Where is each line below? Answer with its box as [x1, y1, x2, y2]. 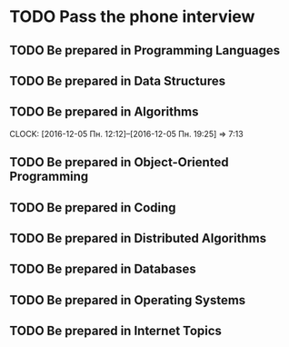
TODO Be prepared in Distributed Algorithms [9, 230, 266, 246]
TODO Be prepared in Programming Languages [9, 43, 280, 58]
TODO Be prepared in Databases [9, 262, 197, 277]
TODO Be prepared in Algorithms [9, 104, 199, 120]
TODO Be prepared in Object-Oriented [9, 154, 229, 170]
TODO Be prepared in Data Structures [9, 73, 225, 88]
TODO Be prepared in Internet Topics [9, 323, 223, 339]
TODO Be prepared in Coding [9, 200, 176, 215]
